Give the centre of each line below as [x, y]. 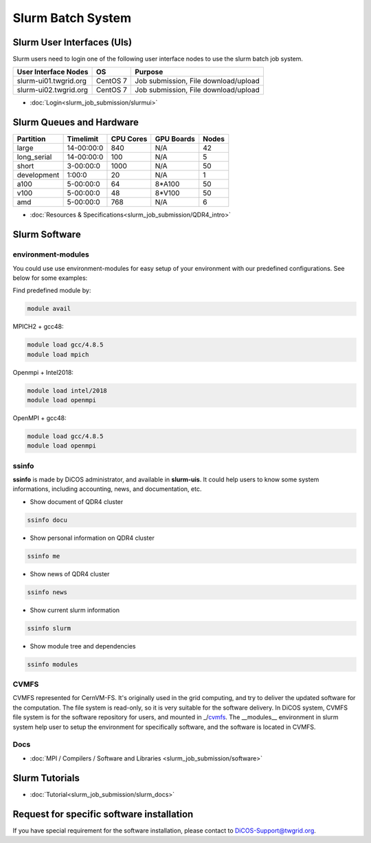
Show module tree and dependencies [83, 646]
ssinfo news [47, 592]
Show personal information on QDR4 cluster [92, 538]
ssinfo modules [53, 664]
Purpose [149, 72]
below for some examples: [50, 278]
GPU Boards [175, 139]
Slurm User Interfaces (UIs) [72, 42]
